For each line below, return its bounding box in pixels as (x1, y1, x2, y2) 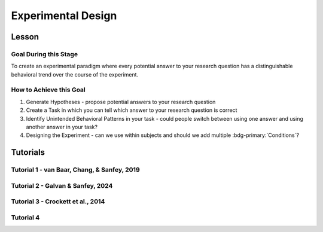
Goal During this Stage (11, 50, 78, 58)
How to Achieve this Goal (11, 86, 86, 94)
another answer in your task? (26, 123, 98, 131)
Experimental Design (11, 9, 117, 22)
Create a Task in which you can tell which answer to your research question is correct (26, 106, 237, 114)
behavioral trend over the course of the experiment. (11, 71, 139, 78)
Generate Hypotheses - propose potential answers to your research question (26, 98, 216, 105)
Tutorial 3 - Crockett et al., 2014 (11, 197, 105, 206)
